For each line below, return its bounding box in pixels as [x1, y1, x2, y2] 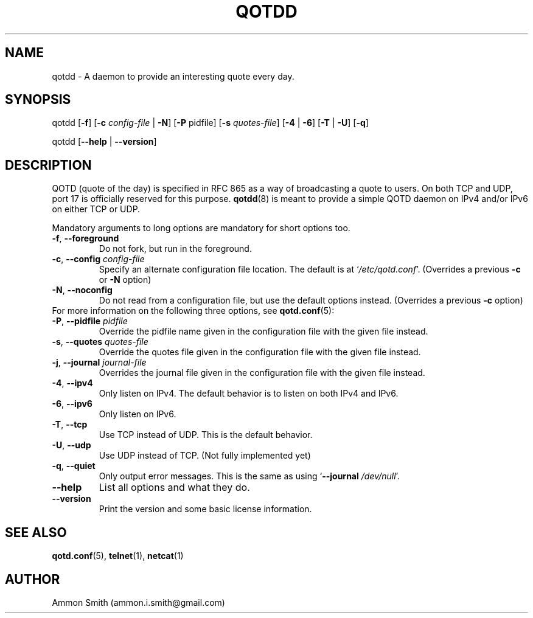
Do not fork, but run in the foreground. [99, 243, 252, 254]
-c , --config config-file [52, 254, 145, 265]
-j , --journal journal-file [52, 357, 147, 368]
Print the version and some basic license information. [99, 504, 312, 515]
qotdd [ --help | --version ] [52, 136, 157, 147]
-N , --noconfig [52, 285, 113, 296]
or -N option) [99, 274, 152, 285]
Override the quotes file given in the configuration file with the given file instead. [99, 347, 421, 358]
